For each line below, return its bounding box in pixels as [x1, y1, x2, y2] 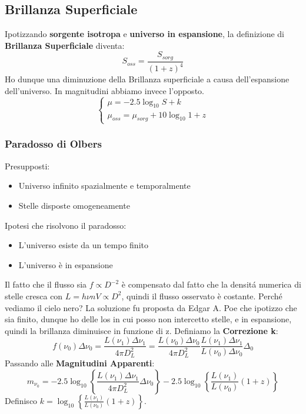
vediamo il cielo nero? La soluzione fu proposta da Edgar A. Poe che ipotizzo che [5, 301, 297, 313]
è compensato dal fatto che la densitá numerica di [121, 278, 301, 291]
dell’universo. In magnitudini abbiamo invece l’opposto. [5, 84, 204, 96]
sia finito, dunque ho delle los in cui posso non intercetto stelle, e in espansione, [5, 313, 292, 325]
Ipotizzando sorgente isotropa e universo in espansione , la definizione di [5, 28, 284, 40]
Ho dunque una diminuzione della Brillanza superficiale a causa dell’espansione [5, 73, 290, 85]
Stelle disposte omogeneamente [18, 199, 130, 211]
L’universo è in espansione [18, 258, 113, 271]
